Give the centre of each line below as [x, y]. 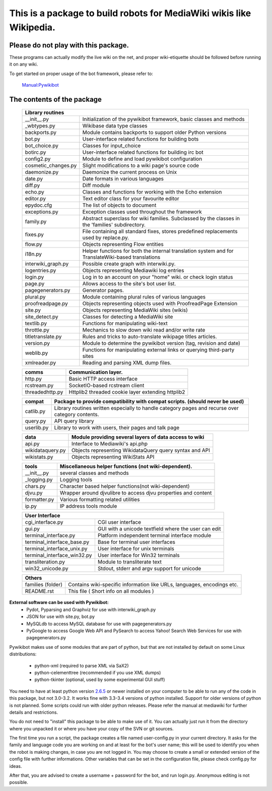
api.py [32, 444]
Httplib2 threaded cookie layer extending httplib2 [127, 392]
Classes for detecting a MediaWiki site [128, 317]
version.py [38, 343]
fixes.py [34, 234]
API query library [74, 421]
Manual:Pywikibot [40, 85]
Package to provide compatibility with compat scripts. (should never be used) [149, 402]
